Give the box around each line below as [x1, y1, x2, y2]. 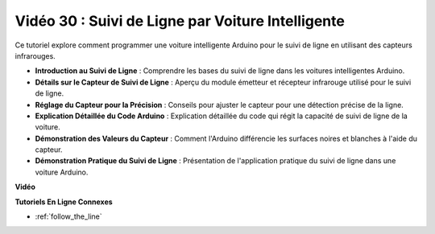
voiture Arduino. [35, 167, 89, 177]
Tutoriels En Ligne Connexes [14, 197, 113, 207]
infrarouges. [14, 51, 56, 60]
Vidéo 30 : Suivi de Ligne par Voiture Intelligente [14, 12, 346, 30]
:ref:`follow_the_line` [35, 211, 102, 221]
